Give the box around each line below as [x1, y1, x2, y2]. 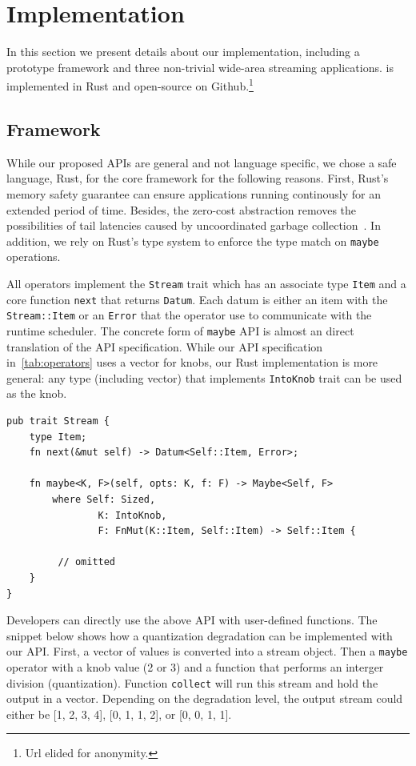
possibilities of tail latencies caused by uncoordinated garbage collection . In [6, 217, 381, 234]
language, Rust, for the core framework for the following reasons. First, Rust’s [6, 170, 389, 186]
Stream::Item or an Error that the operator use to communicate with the [6, 307, 372, 323]
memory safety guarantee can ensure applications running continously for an [6, 185, 381, 202]
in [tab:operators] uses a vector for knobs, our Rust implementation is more [6, 354, 378, 371]
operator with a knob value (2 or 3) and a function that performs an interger [6, 659, 384, 676]
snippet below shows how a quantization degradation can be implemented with [6, 627, 393, 644]
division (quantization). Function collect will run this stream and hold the [6, 674, 378, 691]
